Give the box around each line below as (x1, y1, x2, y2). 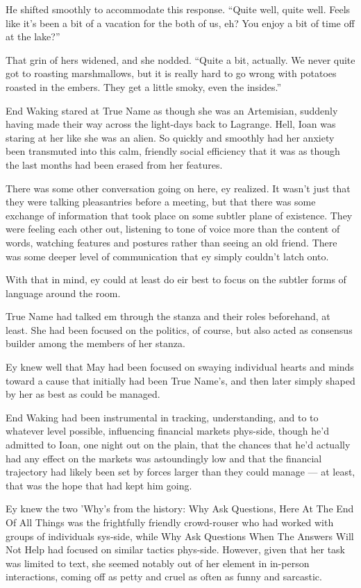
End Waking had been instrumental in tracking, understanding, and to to (6, 410, 319, 424)
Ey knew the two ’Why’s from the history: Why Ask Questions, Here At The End (6, 501, 354, 516)
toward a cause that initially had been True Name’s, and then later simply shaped (6, 373, 355, 387)
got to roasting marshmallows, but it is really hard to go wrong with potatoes (6, 66, 337, 81)
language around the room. (6, 285, 121, 300)
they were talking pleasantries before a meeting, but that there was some (6, 194, 316, 209)
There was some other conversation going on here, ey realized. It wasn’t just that (6, 180, 351, 195)
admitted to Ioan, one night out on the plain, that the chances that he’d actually (6, 437, 351, 452)
